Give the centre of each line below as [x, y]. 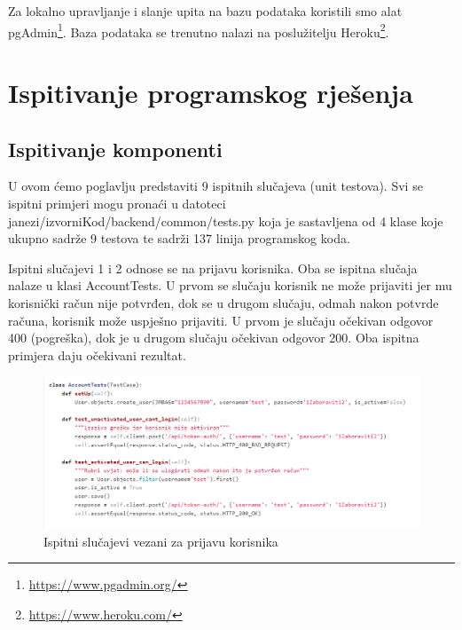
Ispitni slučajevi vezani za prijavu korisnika [161, 541]
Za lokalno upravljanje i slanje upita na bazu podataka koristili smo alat [205, 11]
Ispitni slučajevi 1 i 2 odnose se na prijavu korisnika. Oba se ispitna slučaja [213, 268]
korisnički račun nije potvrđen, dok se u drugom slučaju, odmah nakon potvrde [223, 302]
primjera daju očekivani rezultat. [97, 354]
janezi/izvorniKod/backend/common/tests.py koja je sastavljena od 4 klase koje [226, 220]
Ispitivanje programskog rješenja [211, 93]
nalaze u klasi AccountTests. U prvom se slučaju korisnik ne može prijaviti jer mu [230, 285]
